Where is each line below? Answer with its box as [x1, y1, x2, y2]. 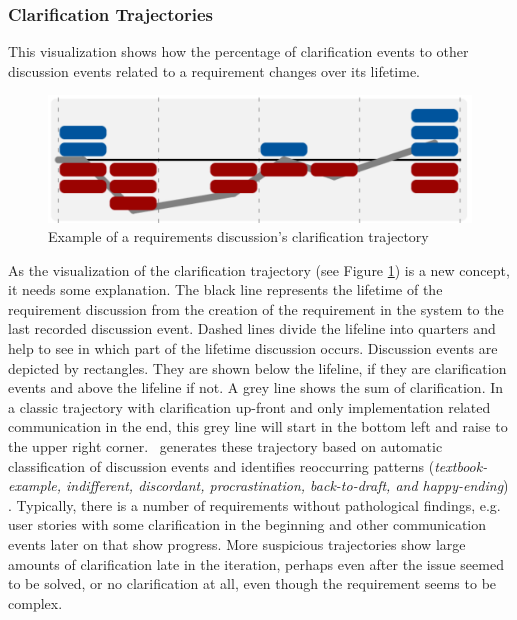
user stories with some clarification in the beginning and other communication [8, 514, 487, 535]
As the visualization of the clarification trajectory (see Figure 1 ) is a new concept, [8, 259, 510, 280]
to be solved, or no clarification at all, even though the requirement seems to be [8, 573, 497, 594]
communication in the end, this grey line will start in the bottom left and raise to [8, 416, 508, 437]
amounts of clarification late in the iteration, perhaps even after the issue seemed [8, 553, 504, 574]
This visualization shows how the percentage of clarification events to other [8, 41, 469, 62]
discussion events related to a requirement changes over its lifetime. [8, 60, 421, 81]
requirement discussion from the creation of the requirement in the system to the [8, 298, 504, 319]
